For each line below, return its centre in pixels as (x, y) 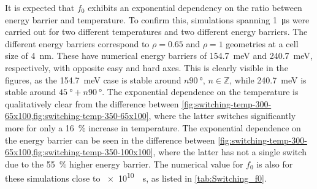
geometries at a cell (262, 43)
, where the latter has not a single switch (230, 152)
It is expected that (40, 7)
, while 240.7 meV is (268, 79)
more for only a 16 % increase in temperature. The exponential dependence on (153, 127)
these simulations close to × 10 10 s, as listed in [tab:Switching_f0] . (136, 177)
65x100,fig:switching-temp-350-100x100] (79, 152)
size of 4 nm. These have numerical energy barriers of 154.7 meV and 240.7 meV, (159, 56)
